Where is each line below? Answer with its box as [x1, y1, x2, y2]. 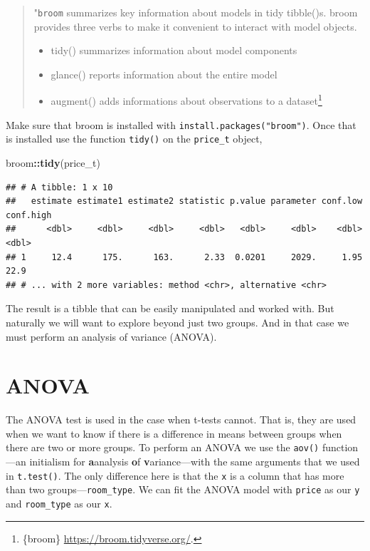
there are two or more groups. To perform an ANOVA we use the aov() [6, 440, 319, 455]
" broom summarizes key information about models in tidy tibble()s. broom [33, 5, 358, 19]
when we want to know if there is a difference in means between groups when [6, 426, 342, 441]
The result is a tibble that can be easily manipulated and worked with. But [6, 301, 334, 316]
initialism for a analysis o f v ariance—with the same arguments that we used [29, 454, 360, 469]
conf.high [6, 210, 52, 220]
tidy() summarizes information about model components [51, 43, 297, 58]
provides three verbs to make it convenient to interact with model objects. [33, 19, 357, 34]
